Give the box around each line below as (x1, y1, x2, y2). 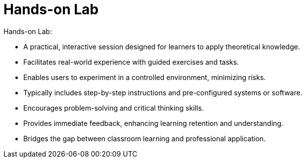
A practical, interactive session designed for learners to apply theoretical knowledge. (23, 42, 300, 51)
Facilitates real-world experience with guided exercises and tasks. (23, 57, 239, 66)
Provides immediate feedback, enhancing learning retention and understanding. (23, 119, 284, 127)
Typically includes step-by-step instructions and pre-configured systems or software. (23, 88, 303, 97)
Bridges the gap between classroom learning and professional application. (23, 134, 266, 143)
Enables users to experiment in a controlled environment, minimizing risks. (23, 73, 266, 81)
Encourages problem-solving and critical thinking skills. (23, 103, 204, 112)
